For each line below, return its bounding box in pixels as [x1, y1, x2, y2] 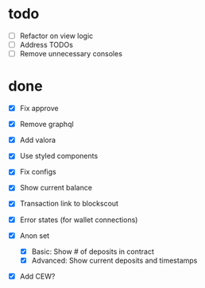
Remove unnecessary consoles [19, 49, 123, 59]
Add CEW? [19, 271, 56, 281]
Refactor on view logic [19, 31, 94, 40]
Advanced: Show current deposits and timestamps [31, 255, 198, 265]
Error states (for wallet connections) [19, 215, 138, 225]
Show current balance [19, 183, 93, 193]
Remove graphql [19, 120, 74, 129]
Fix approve [19, 104, 59, 113]
